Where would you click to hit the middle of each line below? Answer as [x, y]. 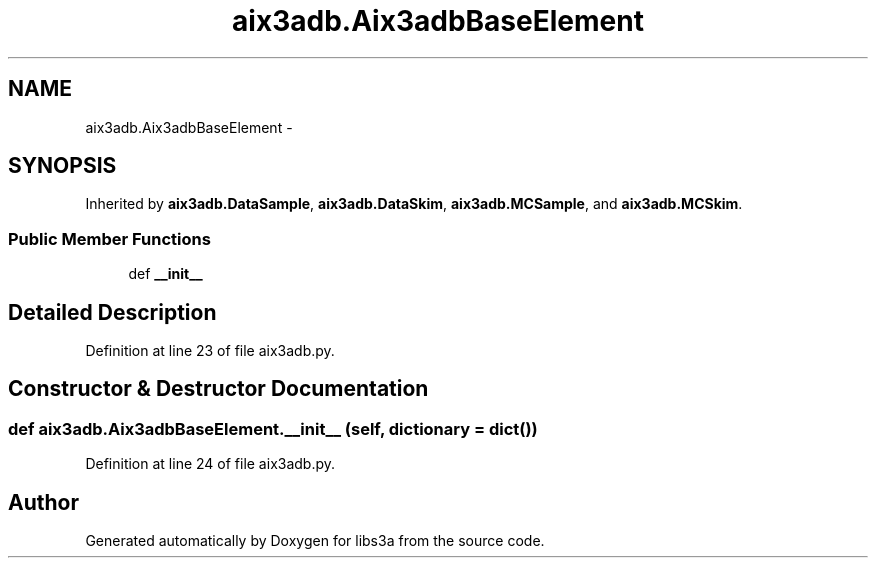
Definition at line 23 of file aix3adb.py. [210, 351]
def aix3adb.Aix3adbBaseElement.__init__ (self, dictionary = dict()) [273, 428]
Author [43, 502]
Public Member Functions [109, 238]
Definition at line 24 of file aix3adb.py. [210, 464]
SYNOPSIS [62, 166]
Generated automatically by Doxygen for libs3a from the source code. [315, 541]
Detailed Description [112, 312]
